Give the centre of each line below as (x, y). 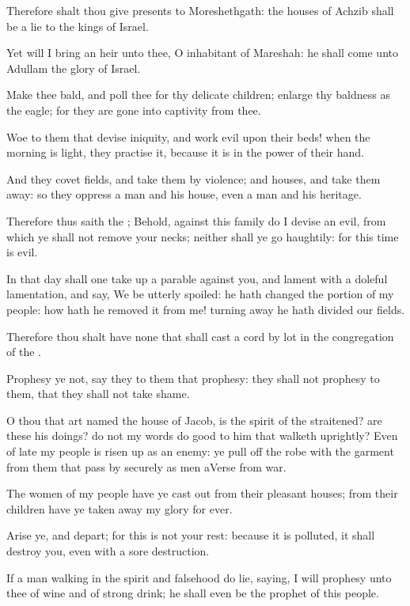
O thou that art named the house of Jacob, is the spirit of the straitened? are (194, 420)
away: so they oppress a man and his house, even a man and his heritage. (184, 194)
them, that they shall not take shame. (98, 394)
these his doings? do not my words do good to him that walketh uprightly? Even (202, 436)
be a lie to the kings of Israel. (78, 26)
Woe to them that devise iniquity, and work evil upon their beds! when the (188, 136)
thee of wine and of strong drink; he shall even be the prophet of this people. (193, 593)
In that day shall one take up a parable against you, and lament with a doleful (197, 278)
